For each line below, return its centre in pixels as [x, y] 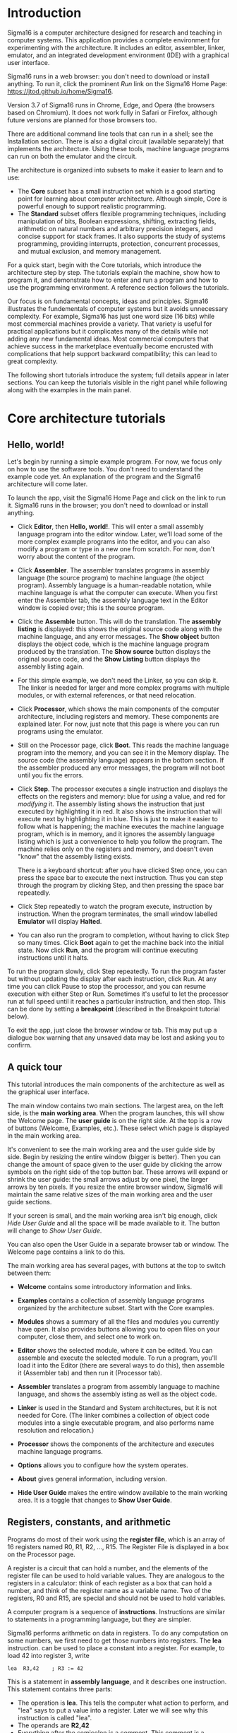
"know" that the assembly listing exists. [75, 856]
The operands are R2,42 [53, 1725]
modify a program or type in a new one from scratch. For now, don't [116, 548]
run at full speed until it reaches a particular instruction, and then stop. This [116, 1001]
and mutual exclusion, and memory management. [89, 251]
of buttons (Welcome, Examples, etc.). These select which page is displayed [118, 1128]
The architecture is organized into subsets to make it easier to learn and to [115, 170]
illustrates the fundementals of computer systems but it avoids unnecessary [117, 308]
